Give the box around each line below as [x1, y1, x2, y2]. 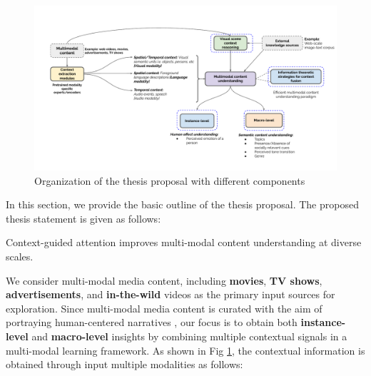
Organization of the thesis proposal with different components [34, 173, 305, 188]
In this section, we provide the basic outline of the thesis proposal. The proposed [6, 197, 359, 212]
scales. [6, 249, 34, 264]
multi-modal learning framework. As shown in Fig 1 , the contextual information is [6, 342, 365, 357]
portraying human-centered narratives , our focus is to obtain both [6, 315, 298, 330]
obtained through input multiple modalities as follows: [6, 357, 243, 372]
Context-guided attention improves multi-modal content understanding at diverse [6, 235, 362, 250]
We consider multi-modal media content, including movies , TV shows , [6, 273, 322, 288]
